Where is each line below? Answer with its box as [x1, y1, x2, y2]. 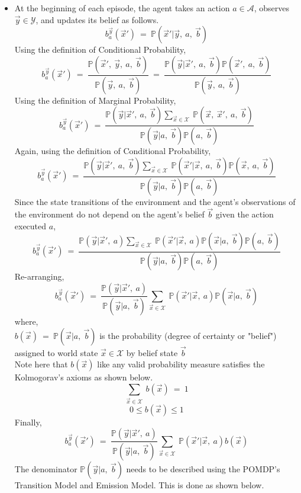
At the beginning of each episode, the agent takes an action [14, 2, 230, 14]
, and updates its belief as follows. [35, 13, 159, 25]
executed [14, 220, 47, 232]
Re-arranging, [14, 270, 64, 283]
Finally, [14, 415, 42, 428]
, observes [254, 2, 290, 14]
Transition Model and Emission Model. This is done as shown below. [14, 479, 264, 491]
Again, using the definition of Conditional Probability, [14, 145, 211, 157]
